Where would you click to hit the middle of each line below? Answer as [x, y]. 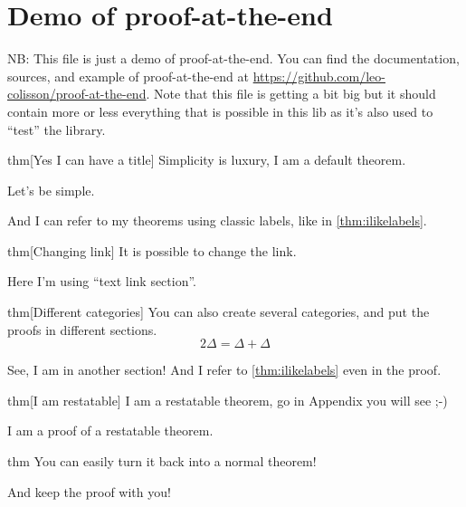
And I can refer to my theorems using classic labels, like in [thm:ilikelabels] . [217, 220]
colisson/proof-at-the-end [77, 94]
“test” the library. [57, 129]
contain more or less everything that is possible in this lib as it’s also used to [220, 111]
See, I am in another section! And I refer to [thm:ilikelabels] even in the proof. [224, 370]
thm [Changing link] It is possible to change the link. [152, 250]
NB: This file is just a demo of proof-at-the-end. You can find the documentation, [233, 58]
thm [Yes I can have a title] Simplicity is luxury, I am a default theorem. [207, 160]
